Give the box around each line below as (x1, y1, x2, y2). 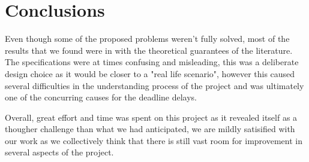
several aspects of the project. (5, 146, 114, 158)
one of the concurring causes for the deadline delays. (5, 91, 197, 103)
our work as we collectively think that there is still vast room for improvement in (5, 134, 302, 146)
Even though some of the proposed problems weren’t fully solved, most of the (5, 32, 290, 45)
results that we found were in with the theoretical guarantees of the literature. (5, 44, 293, 56)
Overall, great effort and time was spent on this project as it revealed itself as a (5, 111, 298, 123)
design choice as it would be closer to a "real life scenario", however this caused (5, 67, 295, 80)
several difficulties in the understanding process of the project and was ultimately (5, 79, 304, 91)
